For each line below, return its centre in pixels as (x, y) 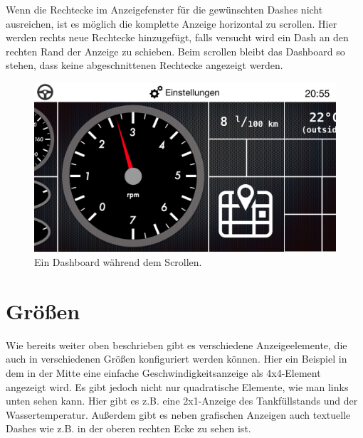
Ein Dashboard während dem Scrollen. (118, 262)
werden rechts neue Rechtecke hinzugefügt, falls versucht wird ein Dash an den (177, 37)
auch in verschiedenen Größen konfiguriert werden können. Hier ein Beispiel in (177, 359)
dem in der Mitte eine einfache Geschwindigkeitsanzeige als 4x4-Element (163, 372)
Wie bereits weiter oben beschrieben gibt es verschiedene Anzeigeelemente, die (177, 344)
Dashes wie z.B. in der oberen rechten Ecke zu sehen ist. (128, 428)
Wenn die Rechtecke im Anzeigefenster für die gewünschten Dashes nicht (164, 9)
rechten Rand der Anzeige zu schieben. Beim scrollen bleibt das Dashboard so (175, 51)
